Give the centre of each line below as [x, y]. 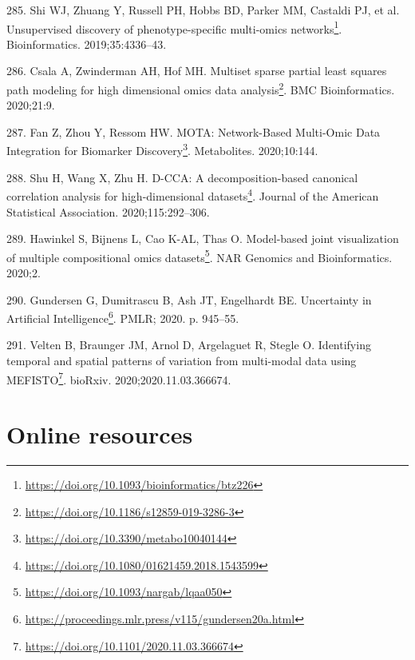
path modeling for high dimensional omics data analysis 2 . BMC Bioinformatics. [201, 88]
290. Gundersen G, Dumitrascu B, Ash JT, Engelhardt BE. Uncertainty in [189, 299]
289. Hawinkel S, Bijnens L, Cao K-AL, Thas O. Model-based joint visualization [203, 239]
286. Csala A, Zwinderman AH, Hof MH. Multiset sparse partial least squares [197, 71]
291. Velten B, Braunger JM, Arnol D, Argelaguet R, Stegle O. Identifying [189, 345]
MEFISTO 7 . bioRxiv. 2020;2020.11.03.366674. [119, 378]
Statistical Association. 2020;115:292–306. [108, 211]
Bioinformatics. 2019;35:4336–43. [87, 44]
